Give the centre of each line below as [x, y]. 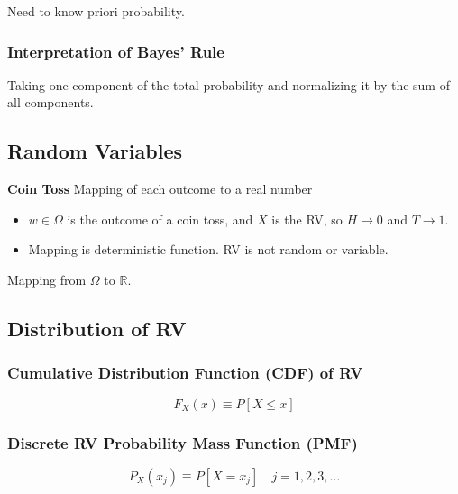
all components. [50, 102]
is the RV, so [307, 219]
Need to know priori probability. [96, 11]
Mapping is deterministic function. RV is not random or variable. [208, 249]
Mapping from [47, 279]
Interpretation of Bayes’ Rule [116, 51]
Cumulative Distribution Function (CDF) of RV [185, 373]
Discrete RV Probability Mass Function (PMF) [183, 442]
